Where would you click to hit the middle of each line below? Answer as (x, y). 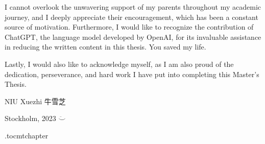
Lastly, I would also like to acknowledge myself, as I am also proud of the (119, 64)
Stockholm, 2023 (30, 118)
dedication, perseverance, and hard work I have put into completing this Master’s (132, 74)
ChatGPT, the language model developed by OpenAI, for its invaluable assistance (133, 37)
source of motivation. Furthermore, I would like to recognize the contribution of (129, 27)
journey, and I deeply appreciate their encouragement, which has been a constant (131, 17)
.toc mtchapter (27, 135)
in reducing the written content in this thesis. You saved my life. (105, 47)
